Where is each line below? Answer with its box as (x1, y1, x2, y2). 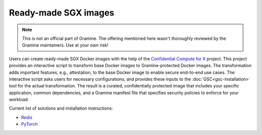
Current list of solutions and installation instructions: (9, 105, 114, 111)
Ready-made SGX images (9, 7, 115, 18)
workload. (9, 97, 29, 102)
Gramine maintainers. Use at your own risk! (22, 42, 109, 48)
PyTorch (21, 121, 38, 127)
